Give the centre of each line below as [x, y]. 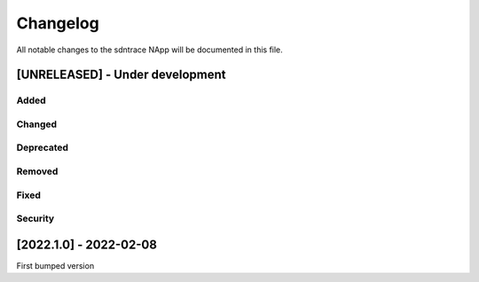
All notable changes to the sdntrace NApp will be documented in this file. [149, 50]
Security [35, 219]
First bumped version [55, 265]
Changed [37, 124]
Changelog [58, 23]
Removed [37, 171]
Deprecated [43, 148]
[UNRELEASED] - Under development [121, 75]
